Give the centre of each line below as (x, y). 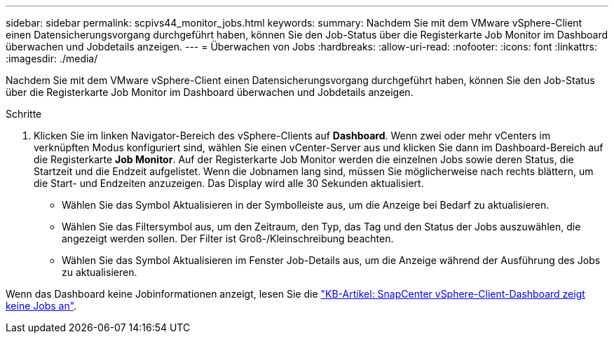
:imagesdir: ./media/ (52, 58)
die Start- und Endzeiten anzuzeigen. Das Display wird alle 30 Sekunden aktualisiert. (229, 183)
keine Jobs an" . (41, 306)
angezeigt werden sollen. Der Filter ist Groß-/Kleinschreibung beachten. (228, 238)
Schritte (24, 114)
